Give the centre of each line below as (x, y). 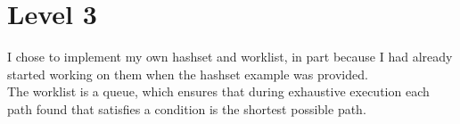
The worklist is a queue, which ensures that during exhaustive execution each (218, 91)
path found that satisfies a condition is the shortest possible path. (187, 108)
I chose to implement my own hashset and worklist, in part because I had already (230, 57)
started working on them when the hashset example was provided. (188, 74)
